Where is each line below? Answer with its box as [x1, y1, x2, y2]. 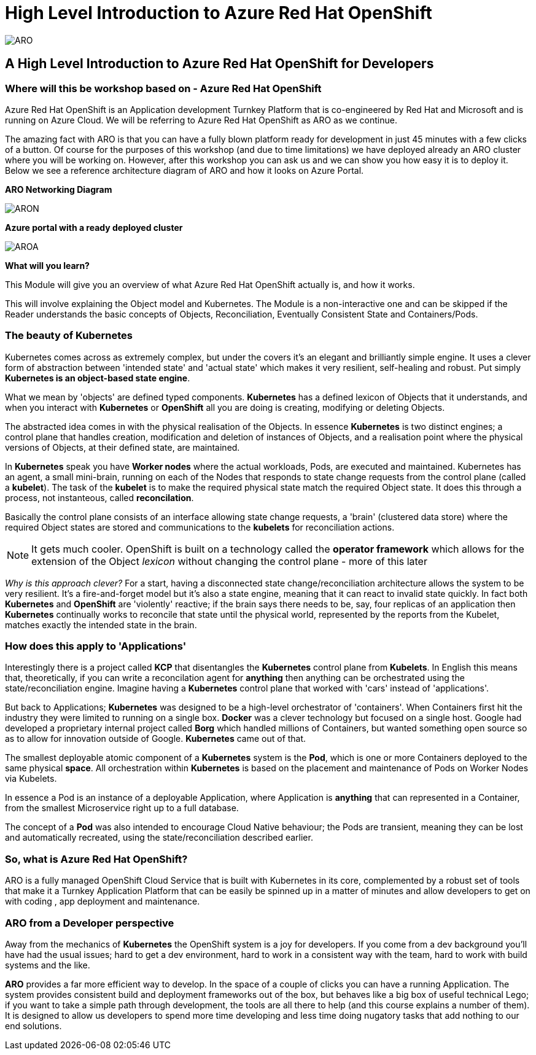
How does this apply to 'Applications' [5, 640, 187, 653]
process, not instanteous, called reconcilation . [5, 492, 194, 503]
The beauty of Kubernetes [5, 329, 133, 342]
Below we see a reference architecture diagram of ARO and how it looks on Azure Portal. [5, 165, 364, 176]
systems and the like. [5, 959, 90, 970]
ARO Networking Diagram [5, 184, 112, 195]
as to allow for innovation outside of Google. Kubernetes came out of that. [5, 733, 306, 744]
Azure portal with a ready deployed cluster [5, 222, 183, 233]
